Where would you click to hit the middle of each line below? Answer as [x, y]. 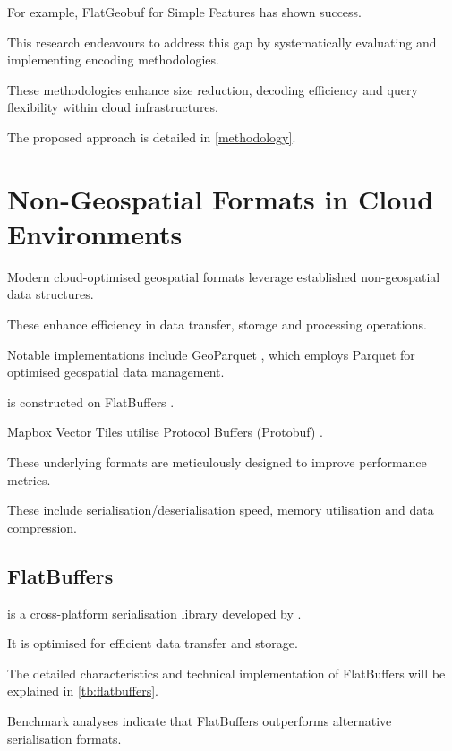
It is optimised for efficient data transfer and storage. [153, 643]
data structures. [51, 294]
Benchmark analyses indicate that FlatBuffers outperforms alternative [200, 720]
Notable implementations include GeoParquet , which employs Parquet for [211, 354]
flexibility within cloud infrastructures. [113, 107]
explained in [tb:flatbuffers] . [83, 691]
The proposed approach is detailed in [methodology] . [152, 137]
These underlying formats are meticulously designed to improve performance [217, 462]
